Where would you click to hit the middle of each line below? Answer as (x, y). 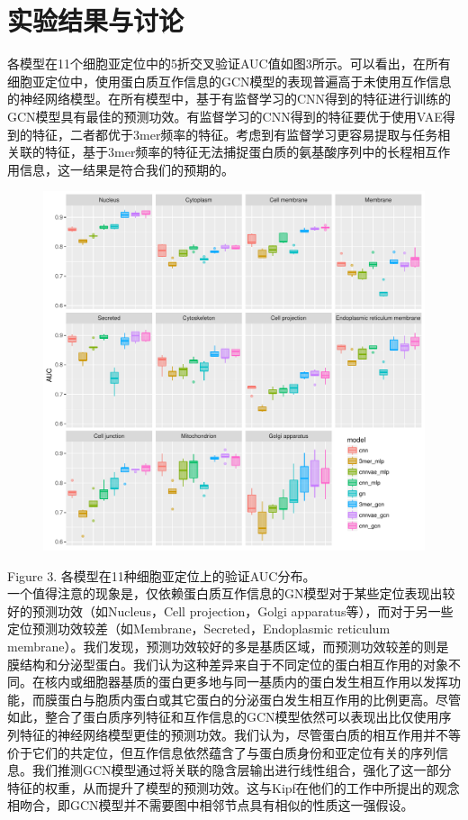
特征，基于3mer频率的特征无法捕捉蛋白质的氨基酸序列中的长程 (229, 152)
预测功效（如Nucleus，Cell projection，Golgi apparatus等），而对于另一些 (243, 610)
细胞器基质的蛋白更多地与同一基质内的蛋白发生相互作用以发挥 (265, 682)
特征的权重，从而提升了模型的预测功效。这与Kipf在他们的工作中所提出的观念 (234, 787)
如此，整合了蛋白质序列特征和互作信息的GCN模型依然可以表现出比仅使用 (223, 717)
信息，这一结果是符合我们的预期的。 (126, 169)
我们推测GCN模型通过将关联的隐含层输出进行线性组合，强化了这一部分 (242, 770)
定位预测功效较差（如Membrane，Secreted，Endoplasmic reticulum (199, 629)
